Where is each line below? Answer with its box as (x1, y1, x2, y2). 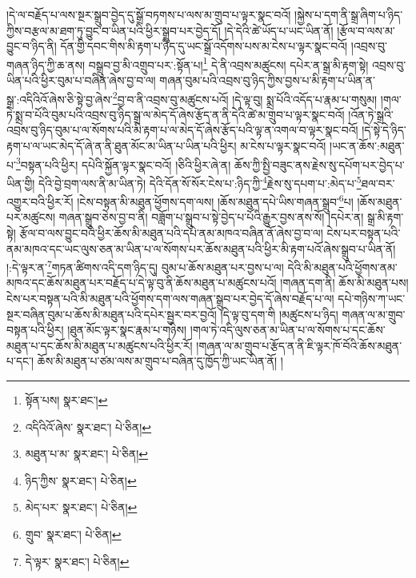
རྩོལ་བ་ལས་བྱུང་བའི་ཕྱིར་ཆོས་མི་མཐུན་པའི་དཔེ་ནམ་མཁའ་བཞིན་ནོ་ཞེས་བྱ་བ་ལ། (19, 225, 323, 241)
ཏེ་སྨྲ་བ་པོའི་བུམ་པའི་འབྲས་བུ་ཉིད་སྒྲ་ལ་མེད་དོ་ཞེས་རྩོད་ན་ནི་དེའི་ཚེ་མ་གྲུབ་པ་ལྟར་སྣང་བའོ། (6, 106, 345, 122)
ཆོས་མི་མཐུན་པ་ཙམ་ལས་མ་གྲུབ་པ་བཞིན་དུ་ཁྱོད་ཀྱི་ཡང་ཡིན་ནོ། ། (37, 353, 283, 369)
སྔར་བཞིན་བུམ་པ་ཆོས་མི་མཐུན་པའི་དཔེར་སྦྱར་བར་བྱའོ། (6, 305, 217, 322)
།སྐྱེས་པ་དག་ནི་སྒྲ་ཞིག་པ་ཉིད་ (294, 6, 403, 22)
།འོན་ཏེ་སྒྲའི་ (348, 106, 394, 122)
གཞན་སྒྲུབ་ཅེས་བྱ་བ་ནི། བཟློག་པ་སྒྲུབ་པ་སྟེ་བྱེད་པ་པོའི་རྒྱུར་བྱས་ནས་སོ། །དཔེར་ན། (58, 209, 364, 225)
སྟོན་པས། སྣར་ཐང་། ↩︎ (25, 392, 108, 408)
